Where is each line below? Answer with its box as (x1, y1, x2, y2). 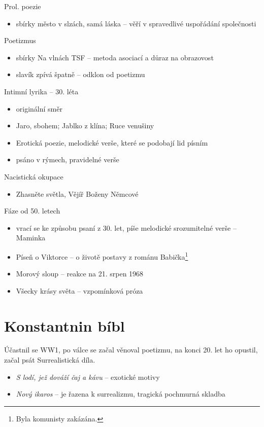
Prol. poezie (4, 1, 41, 11)
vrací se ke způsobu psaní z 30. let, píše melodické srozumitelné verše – (16, 222, 237, 233)
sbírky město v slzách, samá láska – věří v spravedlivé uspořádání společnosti (16, 18, 256, 28)
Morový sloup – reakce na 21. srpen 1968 (16, 268, 144, 279)
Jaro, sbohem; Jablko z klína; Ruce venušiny (16, 120, 154, 131)
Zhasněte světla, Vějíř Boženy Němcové (16, 188, 139, 199)
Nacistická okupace (4, 171, 63, 182)
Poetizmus (4, 35, 36, 46)
